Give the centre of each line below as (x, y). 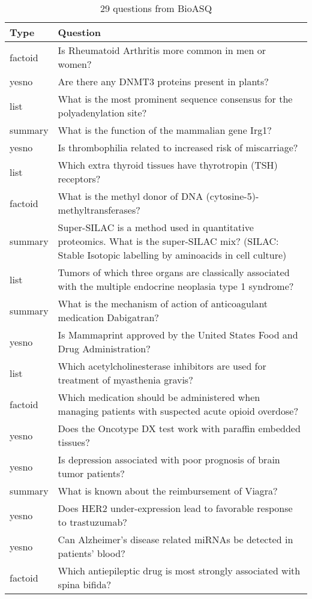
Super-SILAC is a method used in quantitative (156, 227)
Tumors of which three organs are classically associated (174, 272)
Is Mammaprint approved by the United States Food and (178, 335)
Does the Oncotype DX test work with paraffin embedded (179, 428)
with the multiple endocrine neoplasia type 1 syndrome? (176, 286)
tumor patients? (91, 473)
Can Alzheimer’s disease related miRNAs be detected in (175, 539)
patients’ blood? (91, 553)
